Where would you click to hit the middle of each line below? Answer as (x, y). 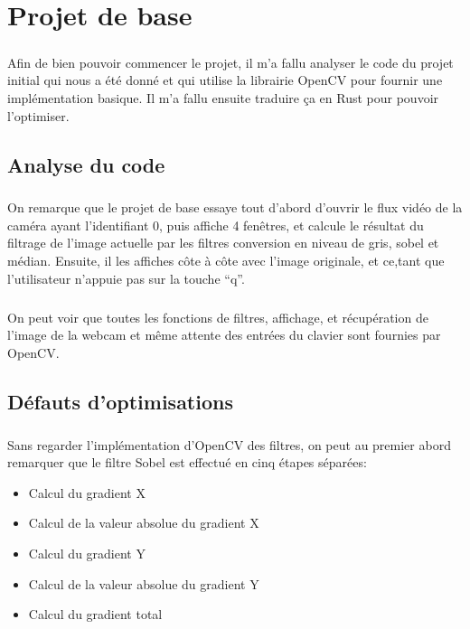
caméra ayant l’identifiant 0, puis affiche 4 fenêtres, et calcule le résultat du (216, 225)
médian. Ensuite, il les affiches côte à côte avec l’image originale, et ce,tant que (226, 261)
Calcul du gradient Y (87, 553)
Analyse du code (86, 164)
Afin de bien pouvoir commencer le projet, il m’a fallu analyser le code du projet (230, 62)
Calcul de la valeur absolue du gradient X (144, 523)
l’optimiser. (38, 115)
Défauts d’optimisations (120, 401)
